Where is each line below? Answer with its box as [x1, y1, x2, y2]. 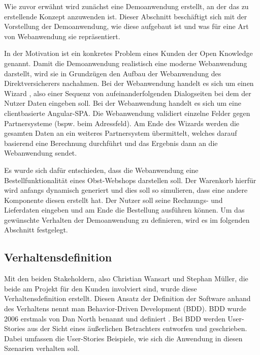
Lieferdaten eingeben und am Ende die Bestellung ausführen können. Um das [4, 204, 245, 215]
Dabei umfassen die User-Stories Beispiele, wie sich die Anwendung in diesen [4, 333, 243, 343]
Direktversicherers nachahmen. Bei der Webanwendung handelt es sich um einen [4, 78, 254, 88]
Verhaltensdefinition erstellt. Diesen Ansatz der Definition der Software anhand [4, 293, 251, 304]
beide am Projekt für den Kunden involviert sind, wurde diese [4, 283, 197, 293]
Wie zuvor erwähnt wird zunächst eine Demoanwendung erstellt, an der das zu [4, 1, 249, 11]
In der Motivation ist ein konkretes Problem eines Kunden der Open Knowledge [4, 48, 253, 58]
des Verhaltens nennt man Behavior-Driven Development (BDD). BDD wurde [4, 303, 246, 314]
